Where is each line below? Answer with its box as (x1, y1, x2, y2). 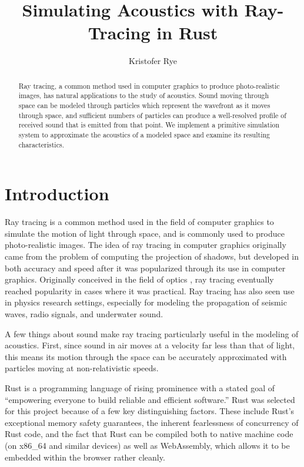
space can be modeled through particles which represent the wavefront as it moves (18, 100, 270, 110)
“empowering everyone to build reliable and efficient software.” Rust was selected (5, 393, 295, 405)
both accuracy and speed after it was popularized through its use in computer (5, 261, 286, 274)
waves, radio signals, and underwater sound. (5, 307, 163, 320)
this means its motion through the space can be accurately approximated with (5, 350, 287, 362)
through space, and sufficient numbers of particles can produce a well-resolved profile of (18, 110, 286, 120)
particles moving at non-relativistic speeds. (5, 362, 159, 374)
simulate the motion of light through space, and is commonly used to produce (5, 227, 285, 239)
